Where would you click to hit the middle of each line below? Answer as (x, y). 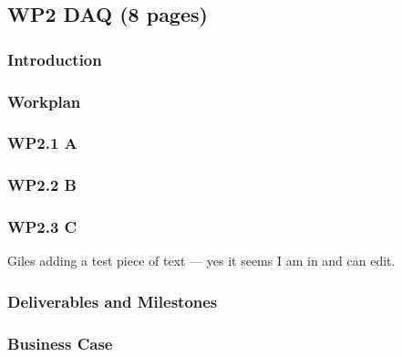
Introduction (55, 59)
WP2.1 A (42, 143)
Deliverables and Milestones (113, 301)
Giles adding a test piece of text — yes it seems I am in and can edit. (201, 261)
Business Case (60, 343)
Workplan (44, 101)
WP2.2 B (42, 185)
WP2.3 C (42, 227)
